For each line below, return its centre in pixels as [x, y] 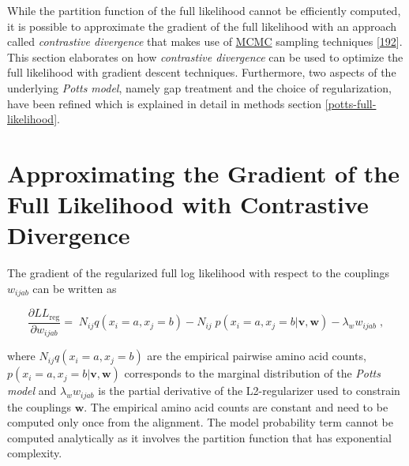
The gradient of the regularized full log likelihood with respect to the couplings [199, 273]
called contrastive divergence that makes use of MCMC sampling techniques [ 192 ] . [205, 41]
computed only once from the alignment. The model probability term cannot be [200, 422]
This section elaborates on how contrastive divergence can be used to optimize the [205, 56]
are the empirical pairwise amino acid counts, [257, 356]
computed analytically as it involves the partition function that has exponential [199, 437]
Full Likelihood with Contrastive [188, 204]
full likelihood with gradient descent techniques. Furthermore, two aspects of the [202, 72]
